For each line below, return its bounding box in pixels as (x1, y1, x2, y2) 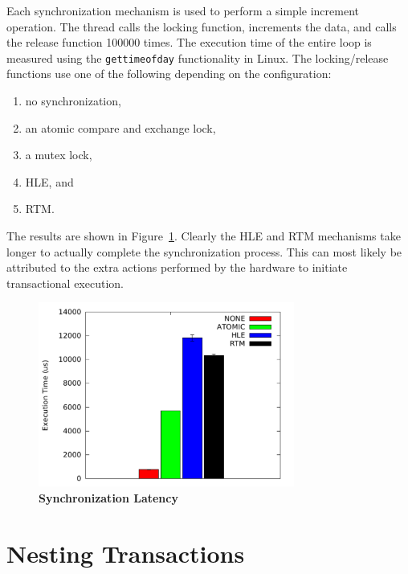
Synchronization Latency (39, 489, 178, 506)
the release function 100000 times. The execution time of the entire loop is (6, 34, 372, 51)
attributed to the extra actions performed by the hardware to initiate (6, 259, 348, 276)
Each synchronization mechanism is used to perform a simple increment (6, 2, 359, 18)
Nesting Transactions (6, 536, 245, 569)
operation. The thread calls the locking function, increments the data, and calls (6, 18, 397, 35)
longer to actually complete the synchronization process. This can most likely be (6, 243, 402, 260)
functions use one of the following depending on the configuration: (6, 65, 332, 82)
